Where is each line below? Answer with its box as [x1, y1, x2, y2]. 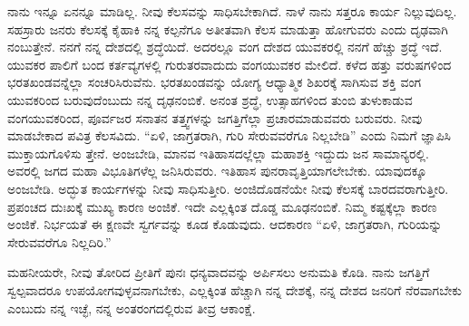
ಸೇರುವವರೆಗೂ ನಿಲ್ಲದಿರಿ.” [7, 232, 112, 251]
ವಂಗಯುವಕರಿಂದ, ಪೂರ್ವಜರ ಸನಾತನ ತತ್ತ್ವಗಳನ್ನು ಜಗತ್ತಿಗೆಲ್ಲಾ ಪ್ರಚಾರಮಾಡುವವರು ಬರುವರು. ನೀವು [7, 108, 423, 127]
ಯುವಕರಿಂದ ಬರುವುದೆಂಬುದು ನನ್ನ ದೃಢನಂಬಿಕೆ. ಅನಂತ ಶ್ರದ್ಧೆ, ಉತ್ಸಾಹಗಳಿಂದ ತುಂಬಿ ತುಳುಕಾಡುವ [7, 90, 413, 109]
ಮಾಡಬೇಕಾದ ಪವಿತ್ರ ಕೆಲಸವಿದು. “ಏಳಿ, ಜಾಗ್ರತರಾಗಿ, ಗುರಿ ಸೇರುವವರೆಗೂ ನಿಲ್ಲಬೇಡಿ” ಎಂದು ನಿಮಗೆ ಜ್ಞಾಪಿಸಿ [7, 126, 452, 145]
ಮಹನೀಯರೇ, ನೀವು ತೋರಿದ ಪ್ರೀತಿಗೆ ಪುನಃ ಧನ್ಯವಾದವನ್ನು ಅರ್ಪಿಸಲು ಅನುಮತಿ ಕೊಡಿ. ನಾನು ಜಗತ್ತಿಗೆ [7, 263, 430, 282]
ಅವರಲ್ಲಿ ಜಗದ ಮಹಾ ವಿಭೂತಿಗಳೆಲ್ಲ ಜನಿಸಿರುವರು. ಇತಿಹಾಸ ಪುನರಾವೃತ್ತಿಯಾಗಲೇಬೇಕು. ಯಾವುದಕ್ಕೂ [7, 161, 427, 180]
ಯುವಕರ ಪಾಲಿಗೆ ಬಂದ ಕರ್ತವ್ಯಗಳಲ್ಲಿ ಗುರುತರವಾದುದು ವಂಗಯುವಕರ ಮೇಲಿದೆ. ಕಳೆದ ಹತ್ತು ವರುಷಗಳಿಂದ [7, 54, 452, 73]
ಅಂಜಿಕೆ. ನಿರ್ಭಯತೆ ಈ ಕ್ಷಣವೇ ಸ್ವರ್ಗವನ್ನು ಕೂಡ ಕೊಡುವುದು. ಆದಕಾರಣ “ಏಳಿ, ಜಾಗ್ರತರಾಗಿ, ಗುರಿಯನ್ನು [7, 215, 443, 234]
